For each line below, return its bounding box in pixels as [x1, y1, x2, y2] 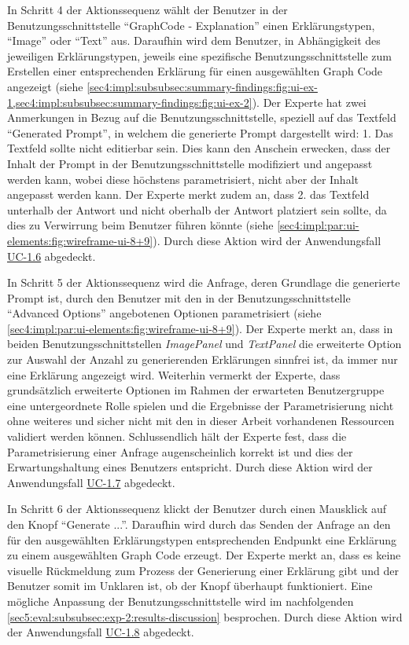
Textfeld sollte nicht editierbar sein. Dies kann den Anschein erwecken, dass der [7, 140, 391, 156]
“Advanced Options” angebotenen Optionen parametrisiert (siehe [7, 305, 322, 321]
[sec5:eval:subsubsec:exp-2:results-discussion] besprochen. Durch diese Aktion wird [7, 608, 403, 625]
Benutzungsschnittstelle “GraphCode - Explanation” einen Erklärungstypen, [7, 16, 375, 33]
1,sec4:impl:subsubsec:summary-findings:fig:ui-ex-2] [7, 93, 252, 110]
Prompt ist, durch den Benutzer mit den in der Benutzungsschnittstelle [7, 289, 351, 306]
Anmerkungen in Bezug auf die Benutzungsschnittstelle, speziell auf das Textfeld [7, 109, 396, 126]
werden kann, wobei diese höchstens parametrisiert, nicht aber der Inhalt [7, 170, 359, 187]
